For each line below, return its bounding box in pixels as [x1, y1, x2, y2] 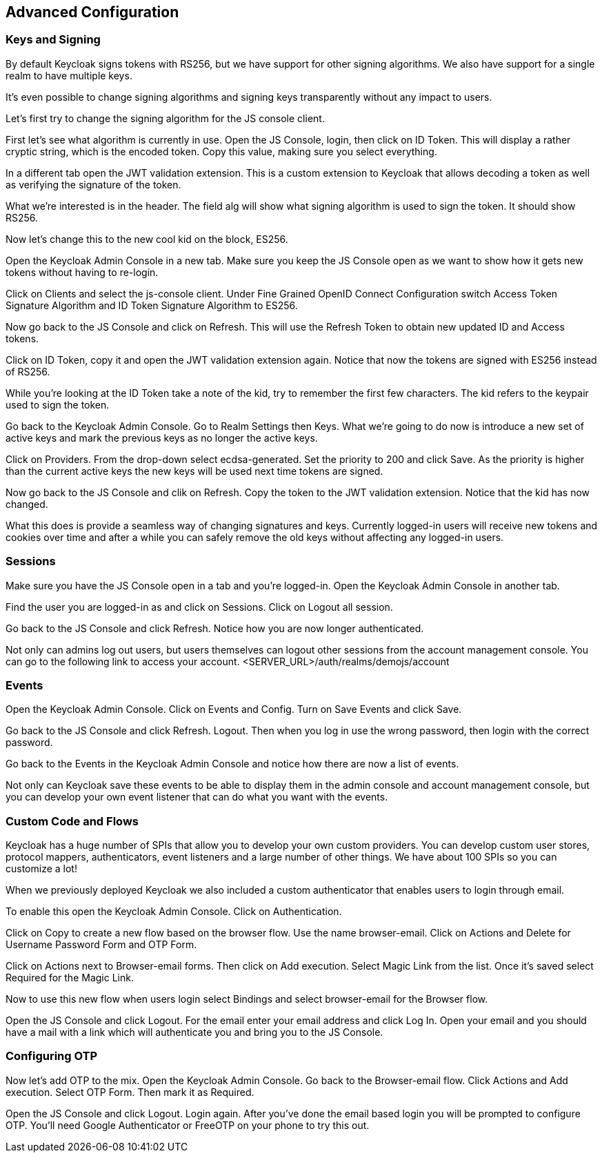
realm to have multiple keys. [6, 69, 132, 81]
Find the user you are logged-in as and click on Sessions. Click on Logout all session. [6, 600, 393, 613]
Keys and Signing [6, 32, 101, 47]
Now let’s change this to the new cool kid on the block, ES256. [6, 233, 288, 245]
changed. [6, 498, 48, 510]
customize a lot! [6, 863, 77, 875]
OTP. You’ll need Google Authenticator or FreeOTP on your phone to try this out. [6, 1119, 370, 1131]
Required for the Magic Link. [6, 972, 134, 984]
